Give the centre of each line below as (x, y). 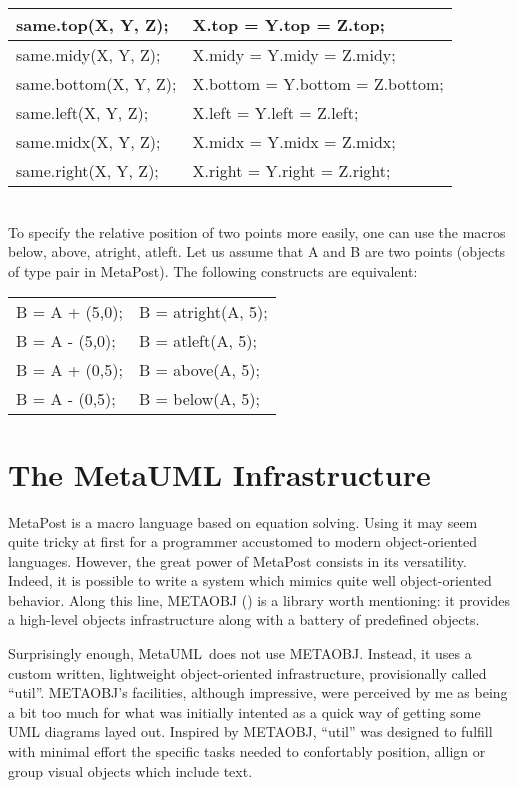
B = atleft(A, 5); (197, 341)
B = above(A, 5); (199, 370)
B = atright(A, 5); (203, 312)
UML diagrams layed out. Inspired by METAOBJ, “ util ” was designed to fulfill (250, 731)
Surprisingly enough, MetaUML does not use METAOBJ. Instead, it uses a (240, 653)
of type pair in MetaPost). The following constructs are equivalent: (213, 270)
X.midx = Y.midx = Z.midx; (294, 141)
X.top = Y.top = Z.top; (288, 24)
